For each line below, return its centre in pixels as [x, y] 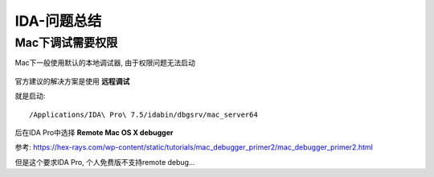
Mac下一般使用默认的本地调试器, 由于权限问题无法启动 [105, 63]
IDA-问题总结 [58, 21]
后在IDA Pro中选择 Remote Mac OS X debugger [94, 132]
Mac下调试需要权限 [66, 43]
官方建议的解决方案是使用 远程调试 [72, 81]
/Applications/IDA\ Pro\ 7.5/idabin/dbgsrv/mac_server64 [144, 114]
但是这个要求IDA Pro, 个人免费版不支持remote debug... [105, 162]
